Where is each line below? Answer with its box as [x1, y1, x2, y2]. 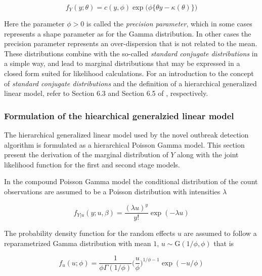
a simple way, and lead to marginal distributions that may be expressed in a [4, 58, 240, 68]
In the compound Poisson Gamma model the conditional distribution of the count [4, 176, 258, 187]
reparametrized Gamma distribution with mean [4, 237, 151, 248]
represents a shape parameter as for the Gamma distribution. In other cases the [4, 28, 251, 39]
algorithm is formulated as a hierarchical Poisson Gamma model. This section [4, 139, 245, 150]
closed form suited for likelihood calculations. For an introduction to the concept [4, 67, 254, 78]
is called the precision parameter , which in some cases [86, 18, 252, 28]
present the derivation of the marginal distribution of [4, 149, 168, 160]
